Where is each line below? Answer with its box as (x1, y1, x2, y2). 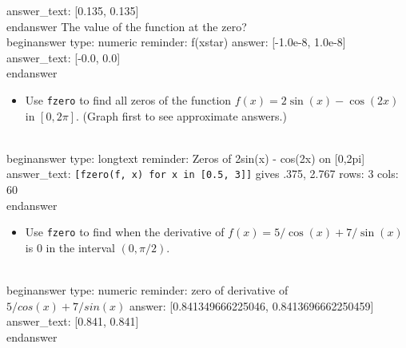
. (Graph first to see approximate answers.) (76, 107, 287, 124)
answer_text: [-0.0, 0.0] (6, 49, 121, 65)
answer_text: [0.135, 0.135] (6, 2, 139, 18)
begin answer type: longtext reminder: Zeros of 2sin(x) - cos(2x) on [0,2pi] (6, 149, 365, 166)
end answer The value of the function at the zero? (6, 18, 247, 34)
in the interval (46, 239, 115, 255)
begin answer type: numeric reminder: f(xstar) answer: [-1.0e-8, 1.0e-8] (6, 34, 346, 50)
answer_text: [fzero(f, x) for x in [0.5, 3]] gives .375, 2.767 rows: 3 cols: (6, 165, 399, 182)
